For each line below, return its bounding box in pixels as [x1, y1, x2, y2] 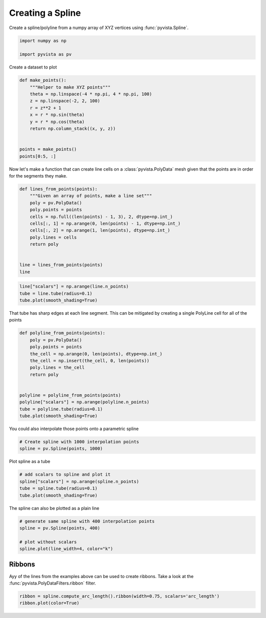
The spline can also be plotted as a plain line [9, 505, 100, 511]
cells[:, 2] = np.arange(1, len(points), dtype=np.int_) [30, 227, 170, 233]
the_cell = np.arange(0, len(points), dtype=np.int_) [30, 351, 163, 357]
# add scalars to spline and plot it [19, 472, 111, 477]
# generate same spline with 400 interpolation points [19, 518, 155, 524]
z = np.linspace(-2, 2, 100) [30, 98, 100, 104]
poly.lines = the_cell [30, 365, 85, 370]
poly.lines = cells [30, 234, 77, 240]
